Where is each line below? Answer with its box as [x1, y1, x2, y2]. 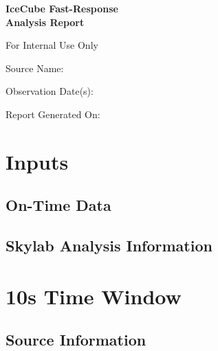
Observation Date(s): [6, 84, 94, 98]
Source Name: [6, 60, 64, 75]
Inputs [6, 147, 69, 175]
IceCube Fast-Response [6, 1, 118, 15]
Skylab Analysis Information [6, 235, 212, 256]
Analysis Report [6, 14, 85, 29]
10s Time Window [6, 282, 182, 310]
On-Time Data [6, 194, 111, 216]
